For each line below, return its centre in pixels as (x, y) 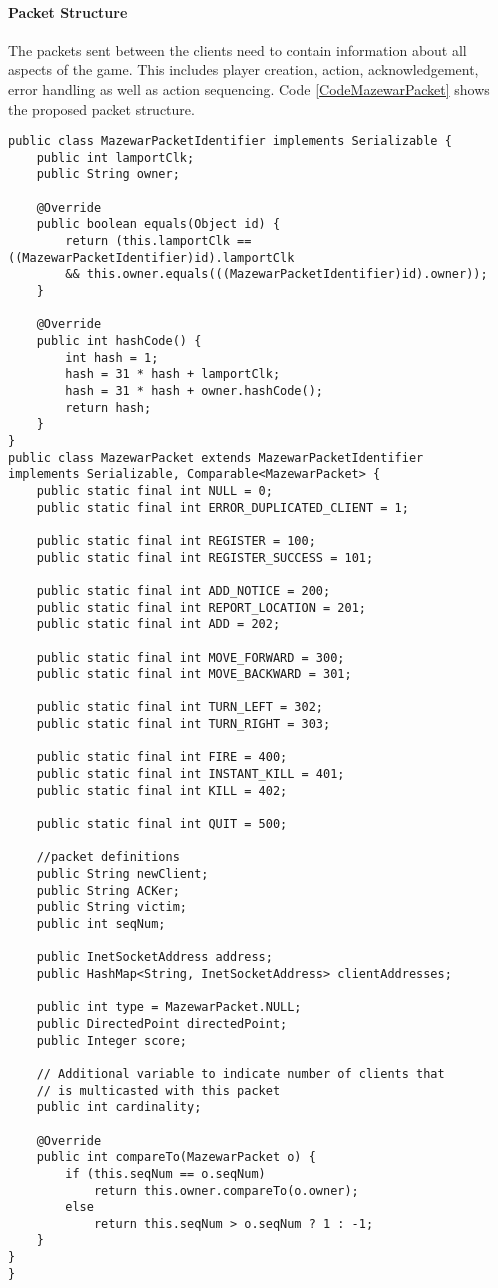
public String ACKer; (108, 890)
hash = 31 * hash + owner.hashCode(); (194, 391)
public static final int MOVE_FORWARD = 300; (190, 657)
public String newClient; (122, 874)
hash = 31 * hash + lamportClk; (173, 374)
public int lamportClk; (115, 157)
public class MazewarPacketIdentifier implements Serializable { (230, 141)
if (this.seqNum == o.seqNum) (165, 1173)
